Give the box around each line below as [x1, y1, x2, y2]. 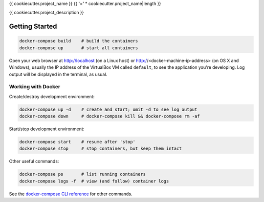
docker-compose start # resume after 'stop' [19, 139, 135, 145]
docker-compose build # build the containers [19, 38, 138, 44]
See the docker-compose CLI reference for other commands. [9, 191, 132, 197]
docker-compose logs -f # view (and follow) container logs [19, 178, 169, 184]
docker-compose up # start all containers [19, 45, 138, 51]
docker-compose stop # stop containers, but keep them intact [19, 146, 182, 151]
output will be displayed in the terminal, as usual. [9, 71, 108, 77]
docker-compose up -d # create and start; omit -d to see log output [19, 106, 198, 112]
